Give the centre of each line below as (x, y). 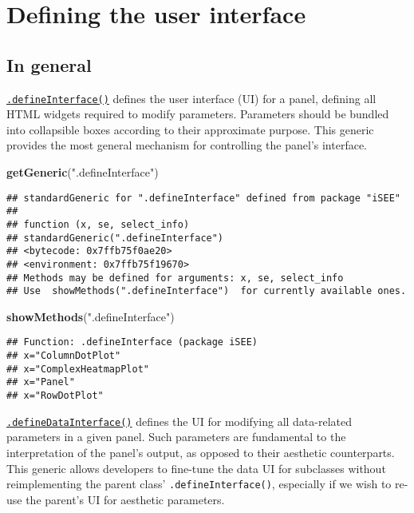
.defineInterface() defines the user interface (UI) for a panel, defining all (191, 98)
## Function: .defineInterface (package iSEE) (132, 342)
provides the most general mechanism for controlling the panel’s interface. (187, 145)
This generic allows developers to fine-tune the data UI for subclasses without (196, 468)
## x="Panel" (41, 382)
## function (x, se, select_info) (98, 224)
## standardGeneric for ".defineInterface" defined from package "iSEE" (203, 198)
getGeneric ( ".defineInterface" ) (83, 172)
